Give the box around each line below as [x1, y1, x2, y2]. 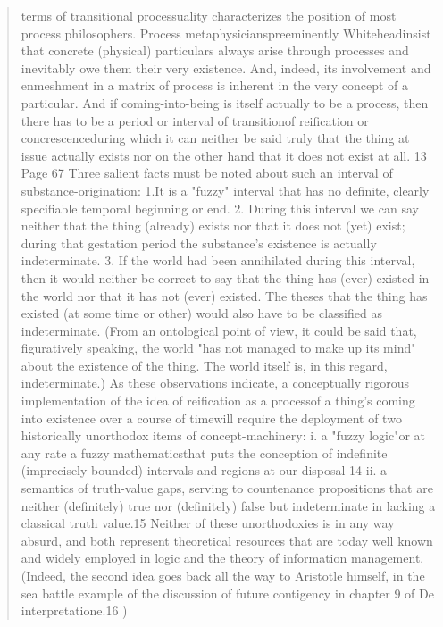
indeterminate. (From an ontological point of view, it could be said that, [21, 321, 417, 339]
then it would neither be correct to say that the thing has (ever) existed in [21, 268, 430, 287]
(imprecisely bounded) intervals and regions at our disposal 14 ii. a [21, 461, 388, 480]
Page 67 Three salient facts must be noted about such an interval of [21, 163, 393, 182]
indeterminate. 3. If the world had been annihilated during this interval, [21, 251, 415, 270]
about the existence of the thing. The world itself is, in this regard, [21, 355, 388, 374]
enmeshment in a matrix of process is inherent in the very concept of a [21, 76, 409, 95]
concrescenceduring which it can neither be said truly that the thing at [21, 129, 410, 147]
